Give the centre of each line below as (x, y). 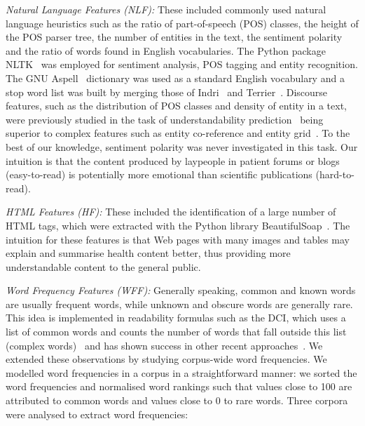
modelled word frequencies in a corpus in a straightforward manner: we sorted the (181, 372)
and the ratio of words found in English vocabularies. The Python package (166, 50)
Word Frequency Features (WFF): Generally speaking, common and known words (181, 290)
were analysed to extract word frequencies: (97, 414)
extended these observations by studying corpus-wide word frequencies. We (166, 359)
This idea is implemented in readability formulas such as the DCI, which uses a (176, 318)
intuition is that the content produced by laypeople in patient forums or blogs (173, 160)
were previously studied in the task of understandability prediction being (165, 119)
